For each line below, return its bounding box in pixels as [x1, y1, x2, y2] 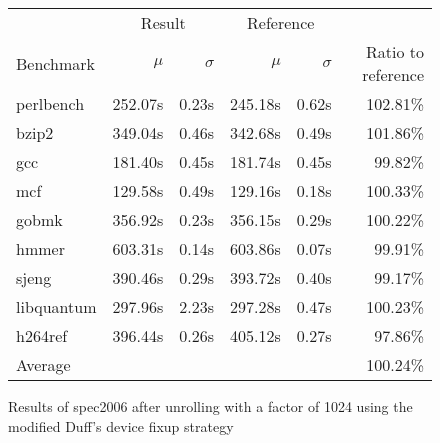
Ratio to [365, 40, 424, 63]
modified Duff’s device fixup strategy [8, 415, 234, 436]
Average [16, 353, 71, 376]
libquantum [16, 295, 97, 318]
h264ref [16, 324, 68, 347]
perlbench [16, 92, 85, 115]
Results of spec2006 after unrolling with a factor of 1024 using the [8, 396, 413, 416]
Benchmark [16, 51, 95, 75]
